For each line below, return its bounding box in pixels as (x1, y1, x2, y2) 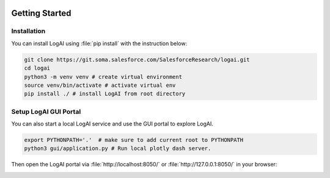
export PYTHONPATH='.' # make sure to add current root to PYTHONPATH (24, 136, 244, 144)
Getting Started (11, 8, 71, 18)
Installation (11, 27, 46, 35)
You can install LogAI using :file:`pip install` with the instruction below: (11, 40, 188, 47)
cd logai (24, 65, 51, 72)
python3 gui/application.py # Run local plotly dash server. (24, 145, 211, 152)
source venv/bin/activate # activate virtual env (24, 81, 176, 89)
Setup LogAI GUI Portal (11, 107, 81, 116)
